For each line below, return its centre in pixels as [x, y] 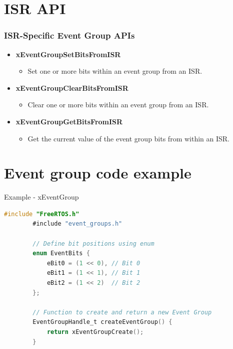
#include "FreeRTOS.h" [42, 214]
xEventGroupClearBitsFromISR [72, 88]
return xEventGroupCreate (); [95, 332]
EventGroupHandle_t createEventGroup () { [102, 322]
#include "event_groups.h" [77, 224]
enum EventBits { [61, 253]
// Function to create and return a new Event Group [122, 312]
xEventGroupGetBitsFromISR [69, 121]
